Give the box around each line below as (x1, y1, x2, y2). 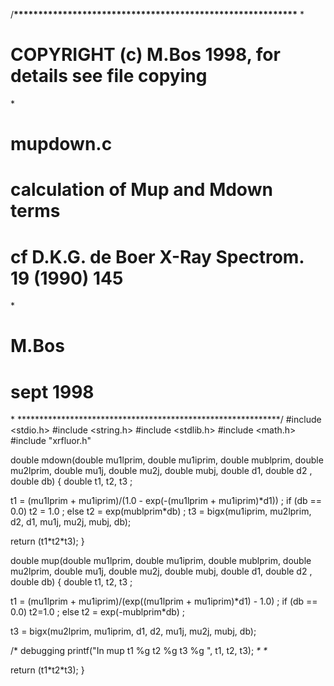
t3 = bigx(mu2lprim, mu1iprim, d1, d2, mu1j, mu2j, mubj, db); (10, 625, 257, 638)
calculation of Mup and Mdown (10, 179, 273, 201)
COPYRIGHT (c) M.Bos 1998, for (10, 44, 281, 66)
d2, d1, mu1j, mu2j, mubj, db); (10, 516, 132, 528)
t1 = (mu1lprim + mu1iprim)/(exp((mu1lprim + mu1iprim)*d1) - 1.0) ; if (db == (10, 595, 318, 608)
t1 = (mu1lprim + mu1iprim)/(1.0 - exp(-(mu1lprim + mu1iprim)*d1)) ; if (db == (10, 495, 323, 507)
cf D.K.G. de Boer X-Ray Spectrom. (10, 245, 305, 268)
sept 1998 (10, 380, 95, 403)
